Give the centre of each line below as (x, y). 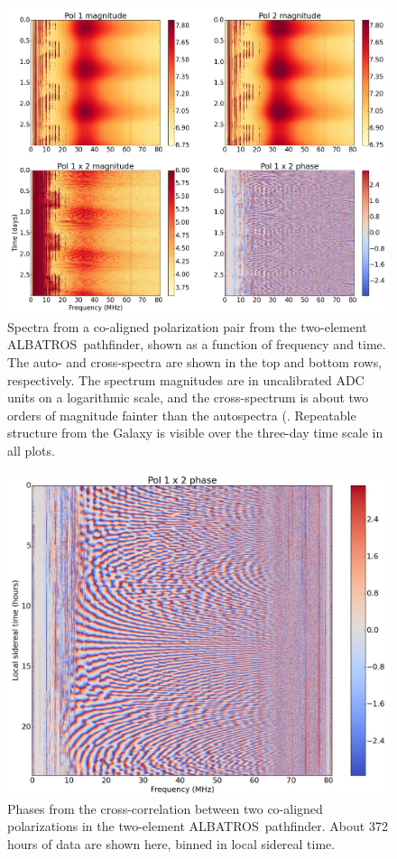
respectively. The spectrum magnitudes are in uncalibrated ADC (186, 379)
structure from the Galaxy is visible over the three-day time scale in (195, 433)
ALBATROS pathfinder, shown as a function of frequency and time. (197, 344)
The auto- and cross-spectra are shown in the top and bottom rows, (195, 362)
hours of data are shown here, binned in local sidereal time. (171, 843)
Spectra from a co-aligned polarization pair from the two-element (187, 326)
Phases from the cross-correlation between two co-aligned (165, 808)
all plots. (31, 451)
